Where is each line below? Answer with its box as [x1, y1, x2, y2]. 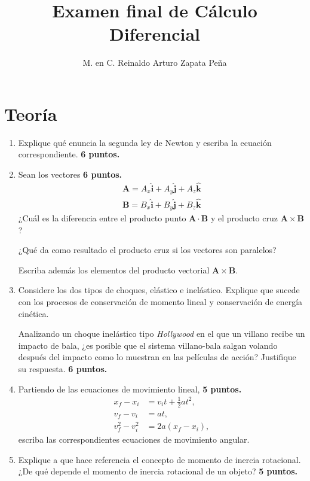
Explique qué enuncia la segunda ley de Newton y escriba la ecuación [18, 136, 272, 148]
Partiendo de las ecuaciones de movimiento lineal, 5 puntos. [18, 382, 242, 395]
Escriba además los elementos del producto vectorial [18, 263, 210, 276]
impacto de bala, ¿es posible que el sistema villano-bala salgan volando [18, 339, 278, 351]
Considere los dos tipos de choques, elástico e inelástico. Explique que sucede [18, 284, 300, 296]
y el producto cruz [210, 212, 278, 224]
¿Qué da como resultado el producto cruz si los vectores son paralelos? [18, 243, 277, 256]
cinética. [18, 307, 49, 319]
